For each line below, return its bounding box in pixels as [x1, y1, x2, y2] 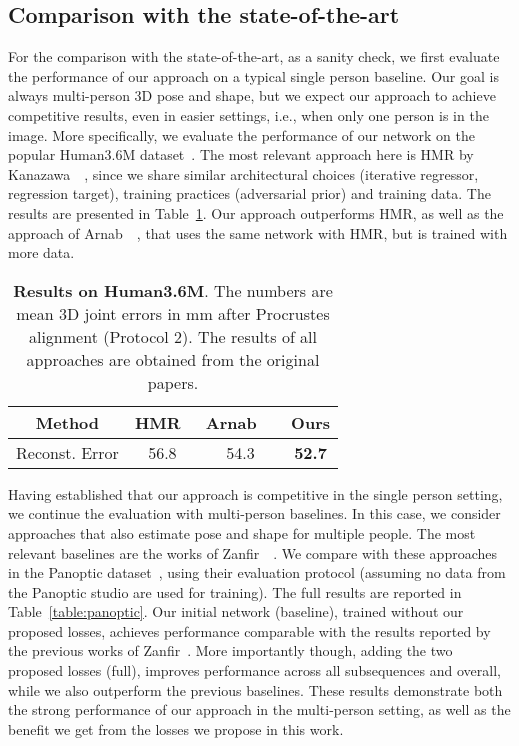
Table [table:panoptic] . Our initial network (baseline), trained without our [8, 601, 464, 622]
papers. [147, 370, 199, 394]
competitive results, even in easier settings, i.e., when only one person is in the [8, 104, 489, 125]
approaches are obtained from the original [26, 347, 320, 371]
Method [35, 410, 100, 434]
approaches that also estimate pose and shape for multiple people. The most [8, 522, 476, 543]
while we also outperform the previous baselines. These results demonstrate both [8, 679, 503, 700]
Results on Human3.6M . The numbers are [13, 278, 333, 302]
